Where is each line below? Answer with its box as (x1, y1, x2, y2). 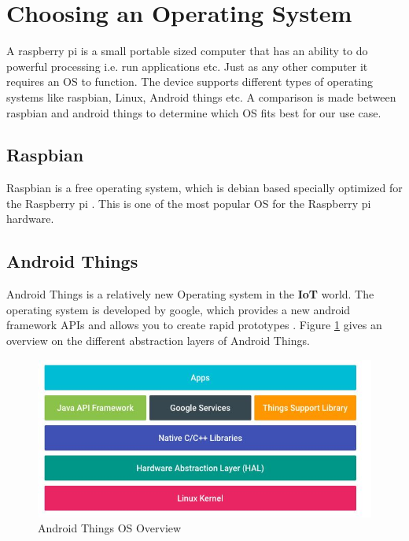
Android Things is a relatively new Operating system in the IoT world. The (6, 286, 374, 302)
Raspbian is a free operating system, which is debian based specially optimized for (6, 180, 403, 196)
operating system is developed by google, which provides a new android (6, 301, 351, 317)
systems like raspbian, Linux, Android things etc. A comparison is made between (6, 88, 396, 105)
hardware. (6, 210, 54, 227)
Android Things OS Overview (38, 520, 182, 536)
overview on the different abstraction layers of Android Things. (6, 332, 310, 349)
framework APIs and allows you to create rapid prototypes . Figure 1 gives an (6, 317, 382, 333)
